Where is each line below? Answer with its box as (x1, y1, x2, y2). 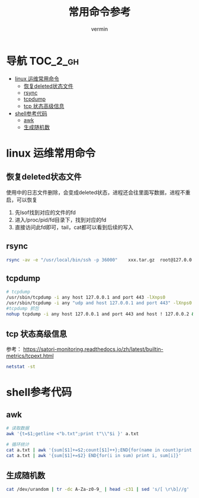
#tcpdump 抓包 (6, 305, 40, 311)
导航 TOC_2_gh (6, 54, 79, 68)
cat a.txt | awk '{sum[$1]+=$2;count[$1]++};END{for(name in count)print (6, 447, 192, 453)
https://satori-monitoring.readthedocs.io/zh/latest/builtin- (23, 346, 164, 353)
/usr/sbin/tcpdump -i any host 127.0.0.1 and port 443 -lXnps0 (6, 295, 166, 301)
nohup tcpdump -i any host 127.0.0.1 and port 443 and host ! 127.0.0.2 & (6, 311, 195, 317)
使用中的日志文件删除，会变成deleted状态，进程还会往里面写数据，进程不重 (6, 189, 191, 196)
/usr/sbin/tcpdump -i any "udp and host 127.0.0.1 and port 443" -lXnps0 (6, 300, 192, 306)
